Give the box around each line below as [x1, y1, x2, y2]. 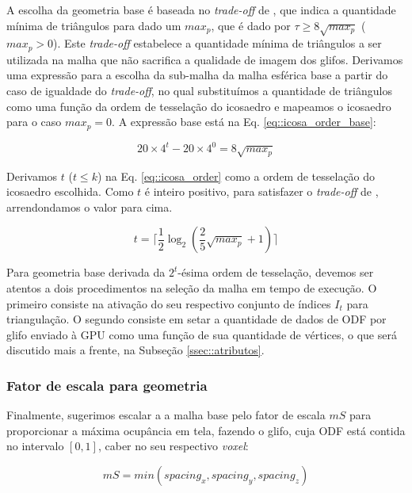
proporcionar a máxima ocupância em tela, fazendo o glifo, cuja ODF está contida [6, 422, 406, 438]
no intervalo [6, 438, 64, 454]
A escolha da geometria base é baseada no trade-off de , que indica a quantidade [6, 2, 396, 17]
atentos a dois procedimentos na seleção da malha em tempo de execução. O [6, 279, 377, 296]
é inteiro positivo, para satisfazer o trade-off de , [144, 183, 379, 200]
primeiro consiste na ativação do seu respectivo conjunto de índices [6, 295, 331, 311]
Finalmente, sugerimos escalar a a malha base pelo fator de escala [6, 407, 326, 423]
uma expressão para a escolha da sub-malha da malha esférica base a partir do [6, 67, 388, 83]
